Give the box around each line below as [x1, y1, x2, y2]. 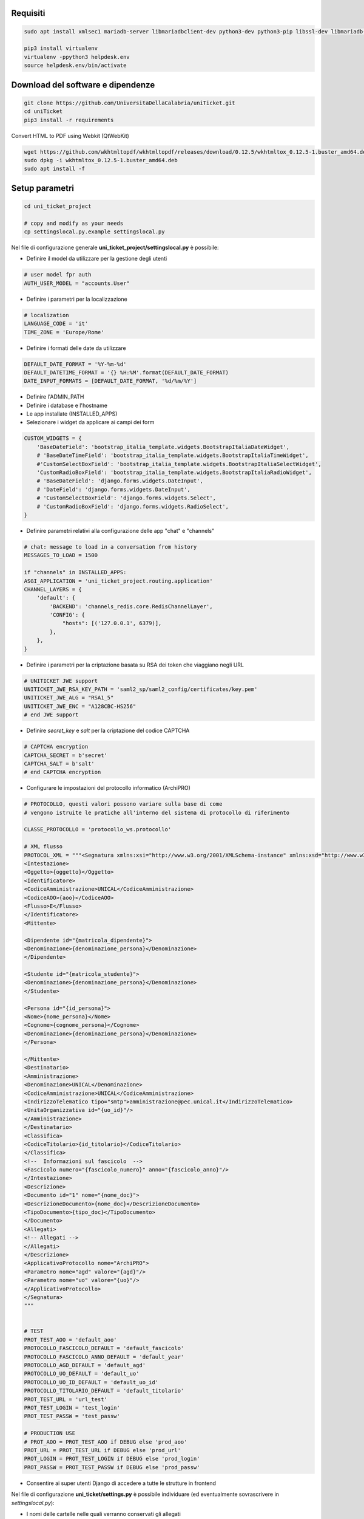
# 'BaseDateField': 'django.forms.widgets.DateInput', [36, 478, 203, 484]
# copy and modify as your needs [24, 219, 124, 227]
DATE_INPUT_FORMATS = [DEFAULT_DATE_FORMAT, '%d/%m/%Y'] [24, 377, 197, 385]
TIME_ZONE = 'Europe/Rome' [24, 329, 104, 335]
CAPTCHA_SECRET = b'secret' [24, 752, 107, 759]
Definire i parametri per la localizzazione [26, 295, 127, 303]
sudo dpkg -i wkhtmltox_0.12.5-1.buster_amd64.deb [24, 157, 178, 163]
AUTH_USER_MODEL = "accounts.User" [24, 279, 130, 287]
